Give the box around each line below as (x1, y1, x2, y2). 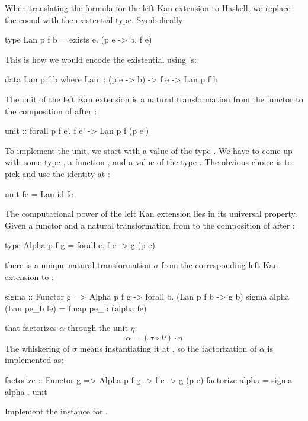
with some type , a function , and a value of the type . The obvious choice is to (5, 156, 292, 168)
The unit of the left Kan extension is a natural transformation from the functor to (5, 92, 303, 105)
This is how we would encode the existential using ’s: (5, 53, 197, 65)
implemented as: (5, 353, 64, 366)
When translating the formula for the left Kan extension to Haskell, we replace (5, 2, 291, 14)
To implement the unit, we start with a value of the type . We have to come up (5, 144, 293, 156)
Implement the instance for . (5, 405, 108, 417)
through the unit (67, 322, 128, 334)
